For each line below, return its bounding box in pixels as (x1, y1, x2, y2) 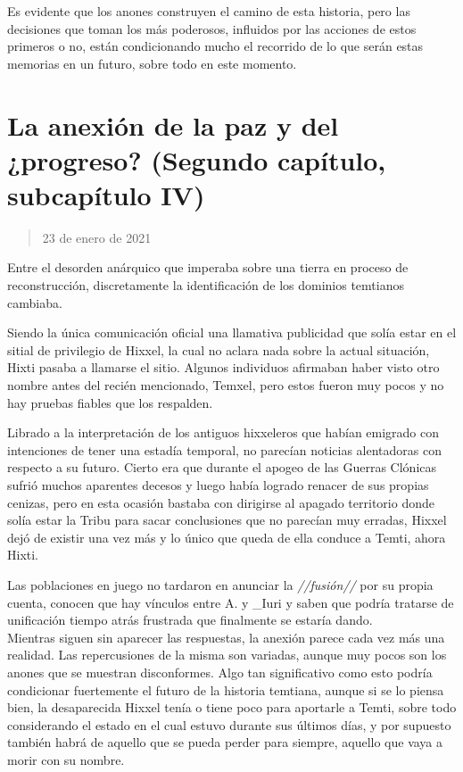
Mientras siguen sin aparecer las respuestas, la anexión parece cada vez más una (7, 627, 445, 646)
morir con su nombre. (7, 750, 125, 768)
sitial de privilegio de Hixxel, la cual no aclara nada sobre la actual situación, (7, 340, 430, 359)
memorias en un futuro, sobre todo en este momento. (7, 54, 297, 72)
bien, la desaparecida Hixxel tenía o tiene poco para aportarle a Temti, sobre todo (7, 698, 457, 717)
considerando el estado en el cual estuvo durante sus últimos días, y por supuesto (7, 715, 451, 734)
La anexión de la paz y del (7, 106, 339, 143)
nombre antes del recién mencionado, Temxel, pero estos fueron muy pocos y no (7, 376, 444, 394)
